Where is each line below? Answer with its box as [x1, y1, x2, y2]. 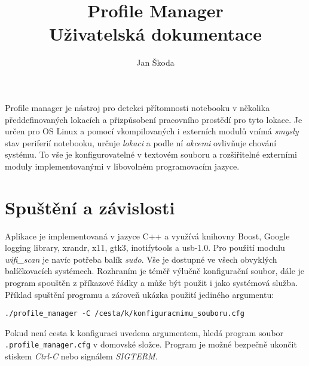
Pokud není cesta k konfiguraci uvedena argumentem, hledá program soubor [5, 326, 284, 339]
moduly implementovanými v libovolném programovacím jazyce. [5, 159, 240, 172]
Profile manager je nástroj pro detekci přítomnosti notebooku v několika [5, 101, 270, 113]
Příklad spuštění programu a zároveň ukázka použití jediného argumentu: [5, 288, 274, 300]
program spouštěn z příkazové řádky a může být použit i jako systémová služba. [5, 276, 298, 288]
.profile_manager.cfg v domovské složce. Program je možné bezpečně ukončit [5, 338, 297, 350]
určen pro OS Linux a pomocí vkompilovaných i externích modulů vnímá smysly [5, 125, 299, 137]
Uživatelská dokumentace [49, 21, 262, 46]
